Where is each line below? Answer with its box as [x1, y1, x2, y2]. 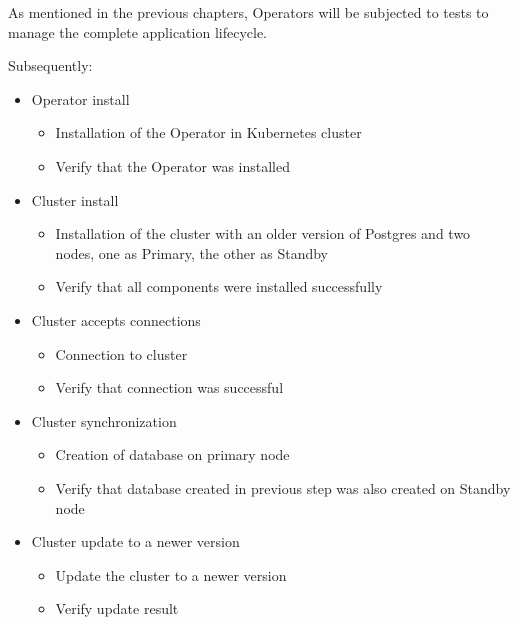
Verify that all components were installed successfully [55, 276, 383, 297]
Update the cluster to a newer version [55, 564, 287, 585]
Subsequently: [8, 55, 93, 76]
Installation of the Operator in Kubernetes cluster [55, 122, 362, 143]
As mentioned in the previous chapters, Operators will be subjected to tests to [8, 2, 489, 22]
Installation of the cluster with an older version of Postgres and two [55, 223, 471, 244]
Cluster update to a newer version [31, 531, 240, 552]
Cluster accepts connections [31, 309, 201, 330]
